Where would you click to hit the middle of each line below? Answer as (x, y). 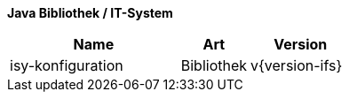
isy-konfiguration (67, 65)
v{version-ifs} (297, 65)
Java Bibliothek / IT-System (90, 13)
